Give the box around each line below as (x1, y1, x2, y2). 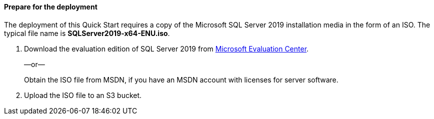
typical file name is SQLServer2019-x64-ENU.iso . (4, 28, 170, 37)
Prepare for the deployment (4, 2, 97, 11)
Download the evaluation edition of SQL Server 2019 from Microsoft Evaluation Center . (24, 44, 309, 53)
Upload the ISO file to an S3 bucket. (24, 90, 142, 99)
